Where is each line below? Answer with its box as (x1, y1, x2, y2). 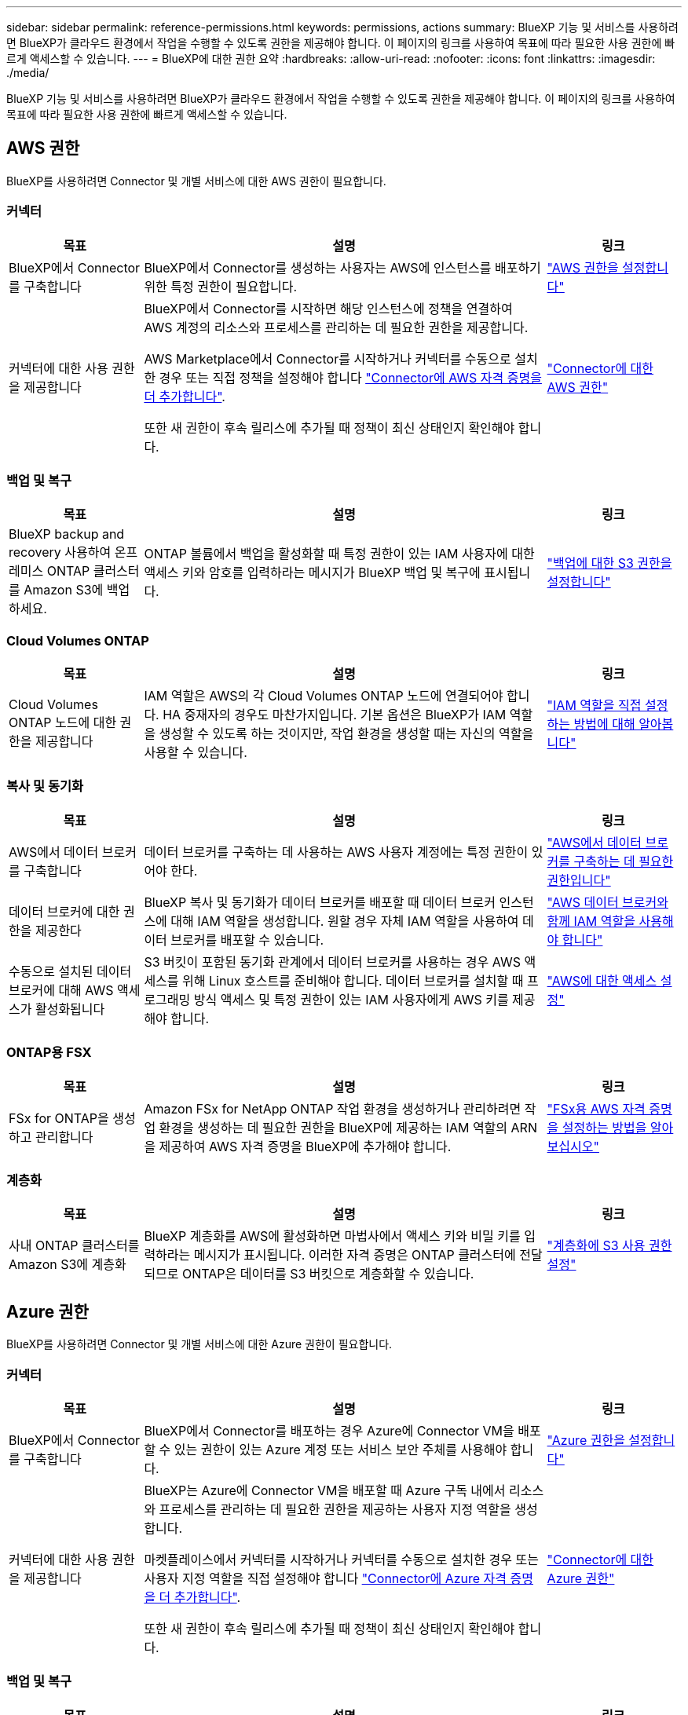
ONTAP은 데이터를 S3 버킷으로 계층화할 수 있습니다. (182, 1266, 474, 1282)
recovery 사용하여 (9, 544, 112, 561)
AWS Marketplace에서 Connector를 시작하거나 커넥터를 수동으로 (144, 350, 511, 367)
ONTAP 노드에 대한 (9, 715, 117, 731)
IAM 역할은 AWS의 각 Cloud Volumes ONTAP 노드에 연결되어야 (144, 688, 503, 704)
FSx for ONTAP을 (9, 1110, 109, 1126)
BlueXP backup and (9, 526, 125, 543)
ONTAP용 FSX (6, 1044, 92, 1061)
